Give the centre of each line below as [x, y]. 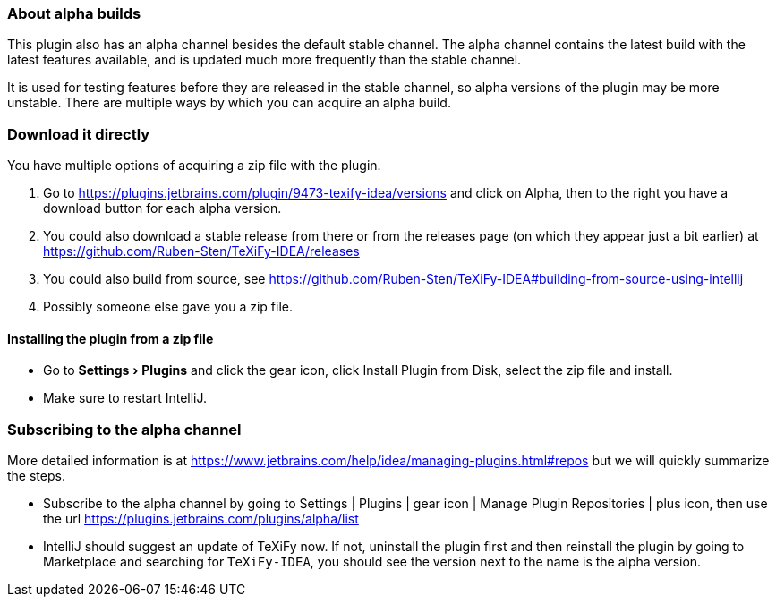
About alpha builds [74, 13]
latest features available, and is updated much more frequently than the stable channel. [264, 60]
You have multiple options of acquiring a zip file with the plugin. [194, 166]
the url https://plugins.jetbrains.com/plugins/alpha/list [201, 519]
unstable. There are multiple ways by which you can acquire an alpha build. [229, 103]
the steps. [36, 476]
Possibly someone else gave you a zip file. [168, 307]
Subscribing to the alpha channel [124, 429]
